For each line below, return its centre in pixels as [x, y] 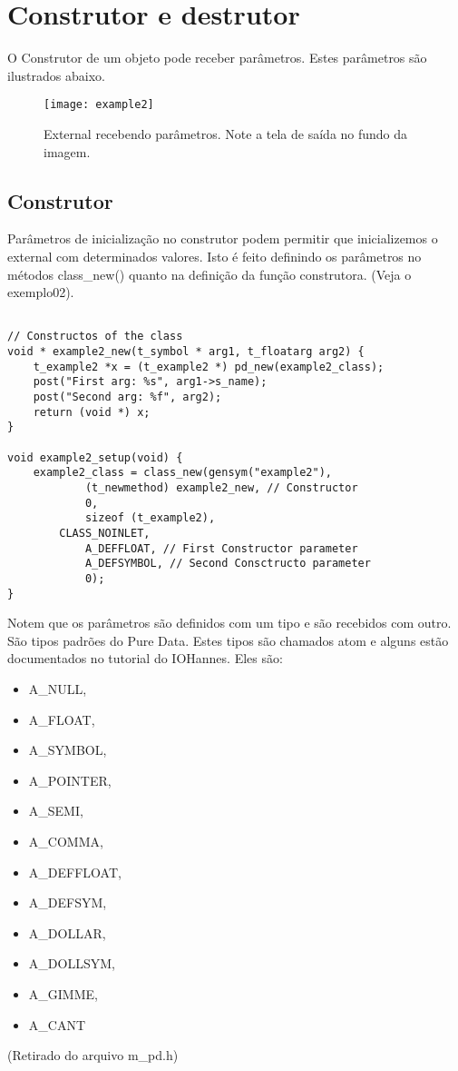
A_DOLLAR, [67, 932]
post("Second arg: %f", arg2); [127, 397]
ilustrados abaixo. [56, 75]
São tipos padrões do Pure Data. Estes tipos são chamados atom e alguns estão [228, 640]
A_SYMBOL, [68, 750]
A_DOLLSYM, [72, 963]
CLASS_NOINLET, [105, 533]
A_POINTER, [70, 780]
